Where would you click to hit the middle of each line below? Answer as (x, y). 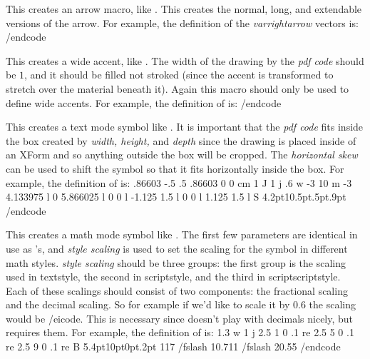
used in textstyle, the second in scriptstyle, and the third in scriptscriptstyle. (173, 277)
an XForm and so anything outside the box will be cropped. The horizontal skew (182, 155)
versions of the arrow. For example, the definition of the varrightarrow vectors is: (182, 22)
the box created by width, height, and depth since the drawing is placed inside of (181, 140)
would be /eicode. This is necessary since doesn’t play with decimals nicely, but (180, 318)
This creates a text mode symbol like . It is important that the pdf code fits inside (185, 127)
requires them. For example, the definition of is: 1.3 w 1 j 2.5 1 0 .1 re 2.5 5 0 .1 (180, 332)
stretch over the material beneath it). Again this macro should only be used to (178, 88)
